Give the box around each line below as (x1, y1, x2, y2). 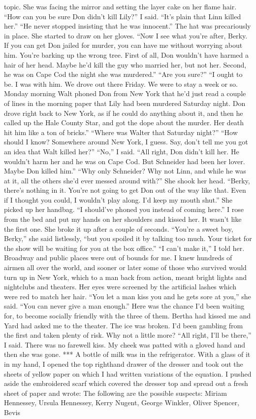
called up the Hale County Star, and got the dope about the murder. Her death (4, 117, 244, 128)
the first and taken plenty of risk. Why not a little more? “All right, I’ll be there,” (4, 330, 252, 340)
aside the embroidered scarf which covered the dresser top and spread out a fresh (4, 378, 248, 388)
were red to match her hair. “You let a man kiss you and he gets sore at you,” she (4, 291, 251, 301)
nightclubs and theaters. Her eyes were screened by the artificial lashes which (4, 281, 236, 292)
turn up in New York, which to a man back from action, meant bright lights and (4, 272, 247, 282)
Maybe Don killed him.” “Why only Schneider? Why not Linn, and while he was (4, 166, 246, 176)
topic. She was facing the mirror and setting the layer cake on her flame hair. (4, 1, 237, 11)
